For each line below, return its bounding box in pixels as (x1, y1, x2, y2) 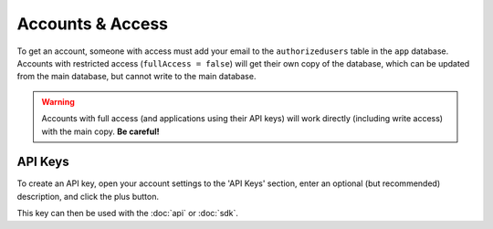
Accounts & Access (16, 14, 169, 34)
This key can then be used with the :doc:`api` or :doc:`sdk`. (16, 208, 239, 219)
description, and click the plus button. (16, 191, 160, 202)
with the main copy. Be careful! (41, 126, 160, 137)
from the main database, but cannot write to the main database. (16, 71, 257, 82)
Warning (41, 96, 75, 107)
